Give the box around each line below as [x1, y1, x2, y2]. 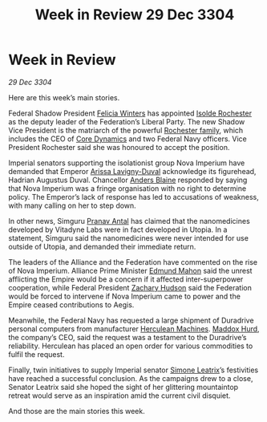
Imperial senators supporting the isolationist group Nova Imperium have [8, 158, 245, 168]
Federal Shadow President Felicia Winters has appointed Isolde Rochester [8, 108, 253, 118]
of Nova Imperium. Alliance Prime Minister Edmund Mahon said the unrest [8, 266, 253, 275]
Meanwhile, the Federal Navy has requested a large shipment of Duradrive [8, 315, 254, 325]
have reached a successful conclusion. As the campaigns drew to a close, [8, 373, 253, 383]
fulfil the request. [8, 349, 65, 359]
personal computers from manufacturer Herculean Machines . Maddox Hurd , [8, 323, 260, 334]
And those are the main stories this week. [8, 406, 146, 416]
